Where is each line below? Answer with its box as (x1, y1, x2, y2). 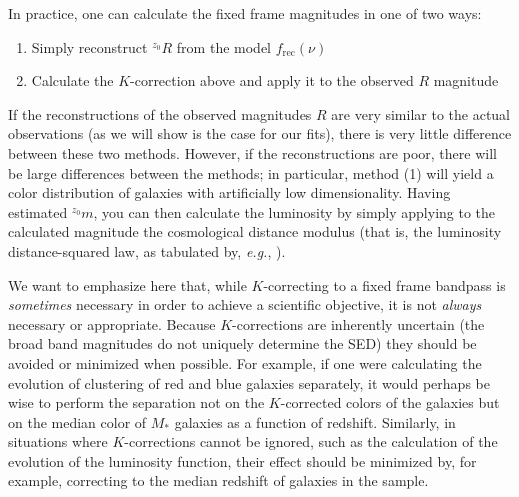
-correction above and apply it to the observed (130, 70, 414, 91)
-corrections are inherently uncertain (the (232, 313, 485, 334)
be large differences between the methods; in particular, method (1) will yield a (8, 162, 494, 183)
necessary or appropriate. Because (8, 313, 216, 334)
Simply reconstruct (31, 36, 148, 57)
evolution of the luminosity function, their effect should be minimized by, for (8, 450, 477, 471)
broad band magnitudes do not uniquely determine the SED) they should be (8, 333, 477, 354)
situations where (8, 431, 108, 452)
